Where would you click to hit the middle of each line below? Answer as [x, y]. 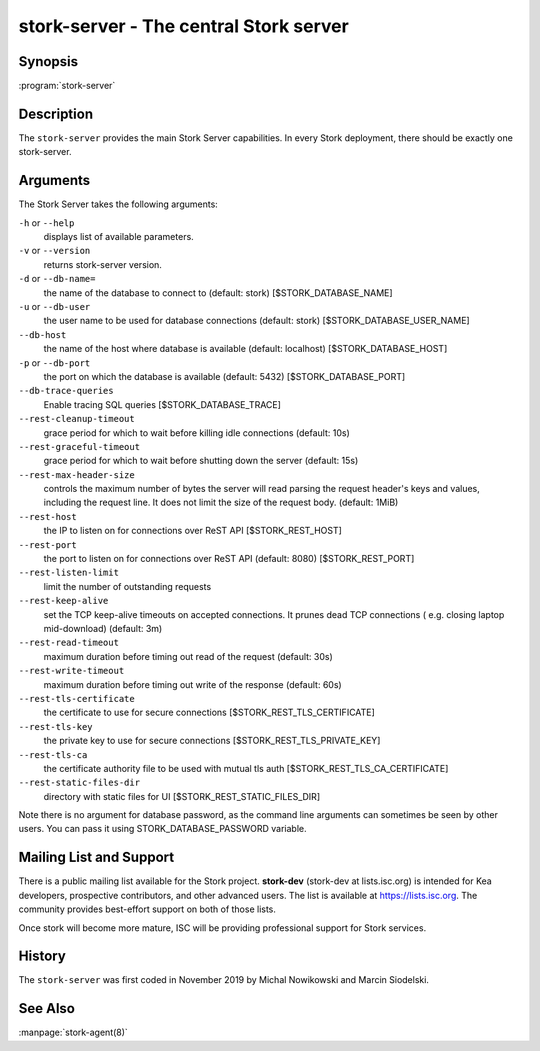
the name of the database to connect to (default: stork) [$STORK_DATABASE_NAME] [218, 292]
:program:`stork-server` [67, 86]
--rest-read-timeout [69, 643]
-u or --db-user [54, 306]
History [42, 956]
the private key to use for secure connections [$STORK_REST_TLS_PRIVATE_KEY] [212, 741]
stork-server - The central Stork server [183, 26]
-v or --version [54, 251]
